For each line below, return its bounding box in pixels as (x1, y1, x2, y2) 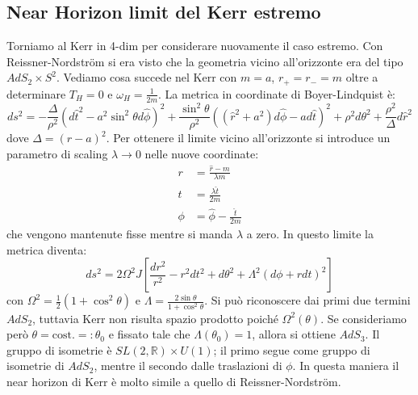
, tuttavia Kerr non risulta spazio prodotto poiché (32, 309, 278, 326)
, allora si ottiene (252, 326, 336, 342)
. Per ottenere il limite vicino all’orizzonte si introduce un (106, 129, 391, 146)
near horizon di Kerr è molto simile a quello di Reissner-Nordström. (6, 372, 341, 389)
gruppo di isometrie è (6, 341, 112, 358)
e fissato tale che (108, 326, 190, 342)
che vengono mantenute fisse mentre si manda (6, 225, 233, 242)
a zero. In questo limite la (246, 225, 374, 242)
